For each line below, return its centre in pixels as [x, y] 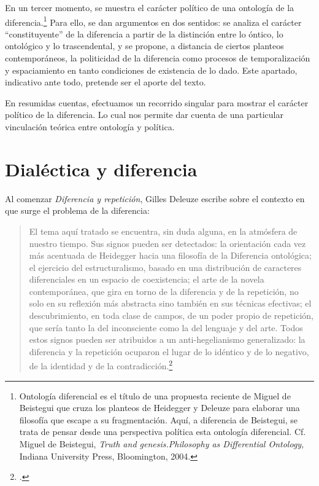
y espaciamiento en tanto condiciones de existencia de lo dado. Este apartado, [151, 70]
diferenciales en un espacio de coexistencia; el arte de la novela [147, 279]
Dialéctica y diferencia [101, 169]
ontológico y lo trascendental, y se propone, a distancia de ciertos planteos [144, 46]
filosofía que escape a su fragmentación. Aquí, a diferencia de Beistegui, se [159, 419]
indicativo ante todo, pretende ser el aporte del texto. [106, 82]
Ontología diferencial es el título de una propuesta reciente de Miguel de [155, 395]
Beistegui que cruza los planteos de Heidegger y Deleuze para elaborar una [159, 408]
